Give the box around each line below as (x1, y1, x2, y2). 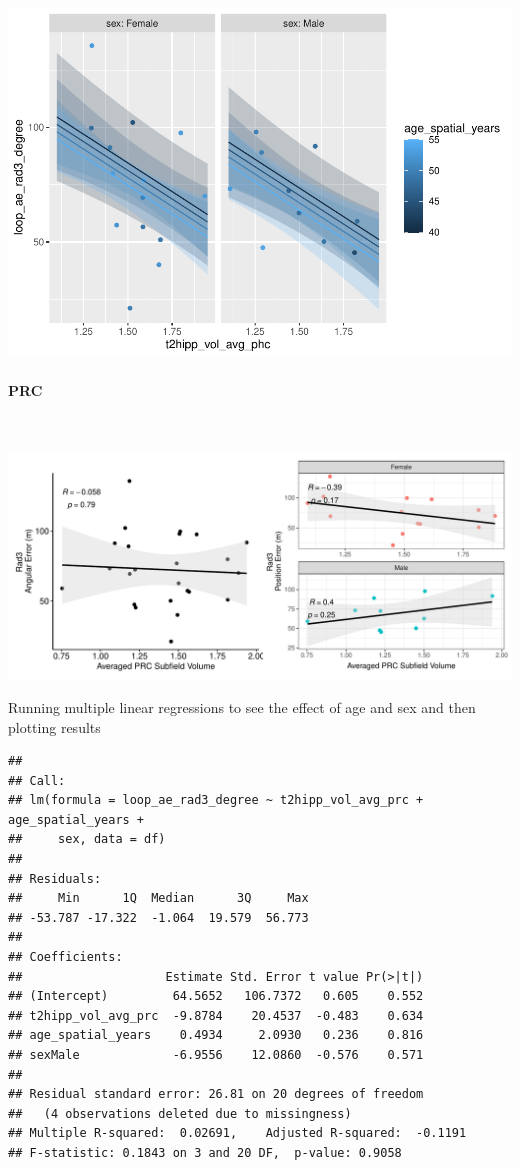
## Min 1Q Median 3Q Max (8, 891, 309, 906)
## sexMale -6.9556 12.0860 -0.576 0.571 (8, 1048, 424, 1062)
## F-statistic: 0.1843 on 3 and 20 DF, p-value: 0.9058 (8, 1145, 402, 1160)
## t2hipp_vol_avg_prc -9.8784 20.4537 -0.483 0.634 (8, 1008, 424, 1023)
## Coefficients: (8, 950, 123, 965)
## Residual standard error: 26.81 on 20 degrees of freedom (8, 1087, 424, 1102)
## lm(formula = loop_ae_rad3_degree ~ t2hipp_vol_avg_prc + (8, 793, 424, 808)
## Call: (8, 773, 66, 788)
